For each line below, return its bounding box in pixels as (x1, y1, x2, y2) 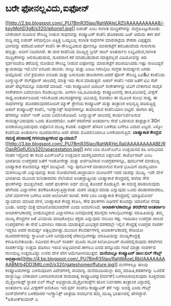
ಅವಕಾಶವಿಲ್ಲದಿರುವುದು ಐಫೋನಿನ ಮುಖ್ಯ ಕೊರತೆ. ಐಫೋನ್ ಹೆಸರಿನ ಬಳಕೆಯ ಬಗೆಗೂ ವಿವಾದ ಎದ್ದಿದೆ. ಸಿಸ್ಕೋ (5, 123, 163, 129)
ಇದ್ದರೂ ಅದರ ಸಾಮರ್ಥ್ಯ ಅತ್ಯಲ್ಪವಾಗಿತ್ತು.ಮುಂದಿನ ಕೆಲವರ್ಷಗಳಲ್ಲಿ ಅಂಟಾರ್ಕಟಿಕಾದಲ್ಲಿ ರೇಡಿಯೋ (5, 227, 144, 233)
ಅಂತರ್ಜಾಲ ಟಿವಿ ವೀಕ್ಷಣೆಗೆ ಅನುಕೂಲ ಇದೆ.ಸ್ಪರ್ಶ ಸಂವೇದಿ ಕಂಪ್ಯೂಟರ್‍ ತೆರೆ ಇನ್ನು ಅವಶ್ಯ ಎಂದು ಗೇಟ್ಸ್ (5, 284, 151, 291)
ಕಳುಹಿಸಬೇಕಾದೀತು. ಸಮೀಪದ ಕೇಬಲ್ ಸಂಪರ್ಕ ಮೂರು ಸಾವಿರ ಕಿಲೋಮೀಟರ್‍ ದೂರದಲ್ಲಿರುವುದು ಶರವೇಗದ (5, 238, 162, 244)
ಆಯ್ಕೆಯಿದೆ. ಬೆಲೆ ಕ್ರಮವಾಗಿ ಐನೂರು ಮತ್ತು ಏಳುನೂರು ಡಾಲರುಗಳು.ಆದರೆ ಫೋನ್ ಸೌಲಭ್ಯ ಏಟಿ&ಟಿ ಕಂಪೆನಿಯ (5, 71, 165, 77)
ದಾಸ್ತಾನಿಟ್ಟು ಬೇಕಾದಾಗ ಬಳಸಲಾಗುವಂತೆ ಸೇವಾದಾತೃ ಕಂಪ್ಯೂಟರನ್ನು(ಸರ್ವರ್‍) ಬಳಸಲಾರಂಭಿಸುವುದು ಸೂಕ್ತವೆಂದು (5, 273, 166, 279)
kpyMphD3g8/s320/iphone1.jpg (5, 25, 72, 31)
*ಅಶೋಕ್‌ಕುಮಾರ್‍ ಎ (5, 296, 38, 302)
